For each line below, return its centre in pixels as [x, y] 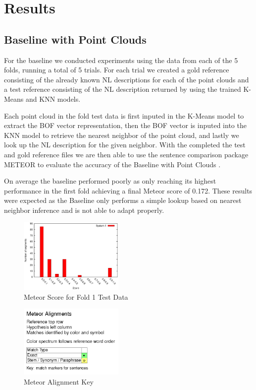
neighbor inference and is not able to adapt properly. [84, 210]
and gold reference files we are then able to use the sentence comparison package [126, 154]
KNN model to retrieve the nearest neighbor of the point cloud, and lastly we [122, 135]
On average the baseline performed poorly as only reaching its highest [110, 181]
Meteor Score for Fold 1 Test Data [76, 296]
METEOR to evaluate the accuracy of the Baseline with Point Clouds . [112, 164]
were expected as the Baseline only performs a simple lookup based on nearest [123, 200]
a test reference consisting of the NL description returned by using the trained [123, 89]
